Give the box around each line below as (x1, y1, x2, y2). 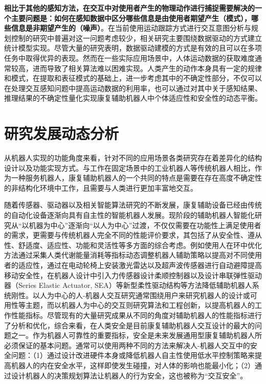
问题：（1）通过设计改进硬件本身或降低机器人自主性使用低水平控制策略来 (11, 350, 255, 360)
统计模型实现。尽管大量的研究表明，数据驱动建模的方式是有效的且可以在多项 (4, 42, 262, 53)
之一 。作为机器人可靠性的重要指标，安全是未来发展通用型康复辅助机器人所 (11, 330, 262, 341)
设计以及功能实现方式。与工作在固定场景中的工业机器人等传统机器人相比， (4, 162, 255, 173)
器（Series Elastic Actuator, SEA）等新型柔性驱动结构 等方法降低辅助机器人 (4, 280, 252, 290)
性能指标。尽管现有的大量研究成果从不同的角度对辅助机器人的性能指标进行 (11, 309, 262, 320)
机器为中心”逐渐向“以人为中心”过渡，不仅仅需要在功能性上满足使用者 (29, 219, 261, 230)
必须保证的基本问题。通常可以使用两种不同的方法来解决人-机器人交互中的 (4, 340, 250, 350)
